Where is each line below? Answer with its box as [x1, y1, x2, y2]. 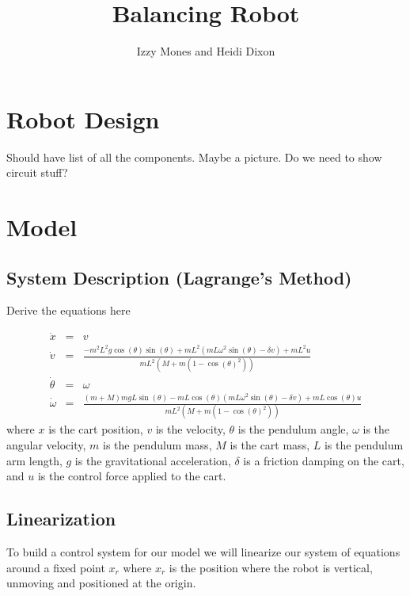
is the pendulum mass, [103, 437, 212, 453]
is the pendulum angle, [237, 421, 349, 437]
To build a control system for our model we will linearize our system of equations [6, 544, 401, 560]
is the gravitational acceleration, [74, 452, 231, 468]
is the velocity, [155, 421, 226, 437]
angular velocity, [6, 437, 86, 453]
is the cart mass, [230, 437, 310, 453]
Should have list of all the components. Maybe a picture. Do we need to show [6, 148, 382, 165]
